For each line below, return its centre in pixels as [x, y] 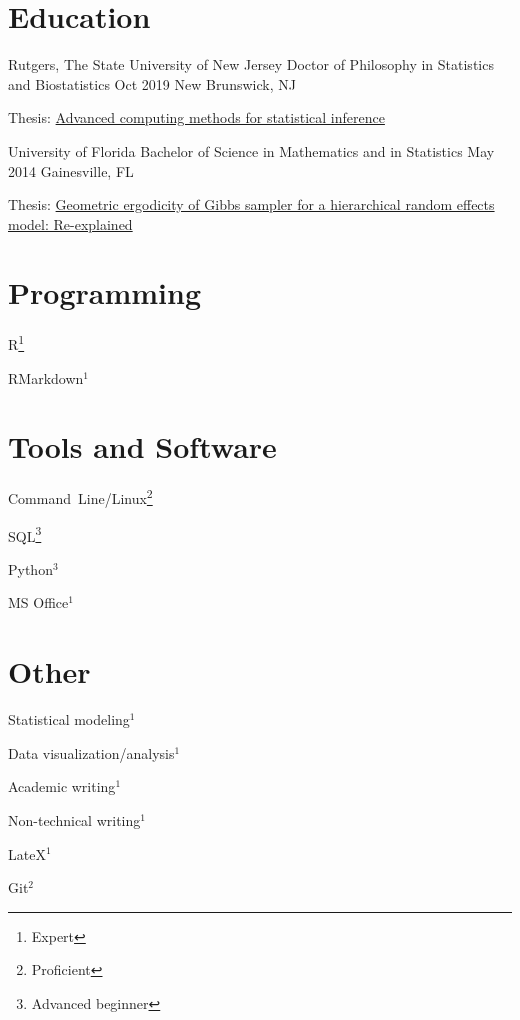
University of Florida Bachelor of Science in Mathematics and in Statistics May [251, 150]
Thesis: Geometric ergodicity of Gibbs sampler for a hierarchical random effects [251, 204]
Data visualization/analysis [91, 752]
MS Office [38, 602]
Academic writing [62, 786]
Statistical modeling [69, 719]
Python [30, 568]
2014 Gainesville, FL [71, 170]
